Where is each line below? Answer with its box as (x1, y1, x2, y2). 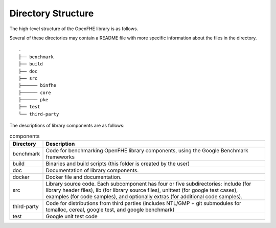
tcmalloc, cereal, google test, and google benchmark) (45, 206, 175, 213)
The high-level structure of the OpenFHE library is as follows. (9, 26, 139, 32)
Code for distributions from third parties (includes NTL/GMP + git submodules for (45, 200, 241, 207)
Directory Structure (9, 8, 94, 19)
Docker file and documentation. (45, 174, 122, 180)
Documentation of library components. (45, 167, 139, 174)
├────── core (18, 89, 51, 96)
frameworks (45, 153, 75, 161)
